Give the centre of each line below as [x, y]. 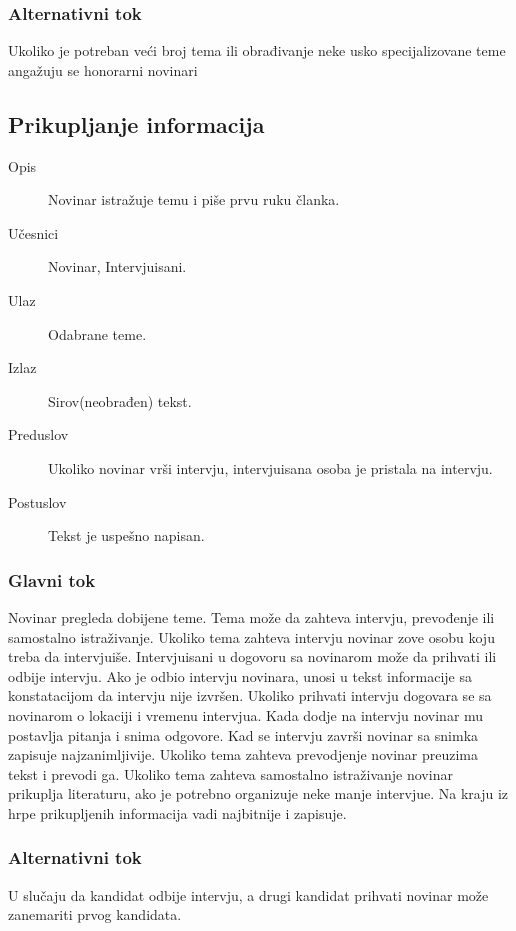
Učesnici [33, 232]
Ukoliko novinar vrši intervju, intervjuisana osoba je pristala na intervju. [270, 467]
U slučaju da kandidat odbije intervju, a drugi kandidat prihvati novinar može [248, 894]
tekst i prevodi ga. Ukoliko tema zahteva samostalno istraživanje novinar [230, 773]
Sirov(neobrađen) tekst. [120, 400]
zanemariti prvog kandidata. [95, 914]
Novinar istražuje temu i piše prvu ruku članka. [194, 199]
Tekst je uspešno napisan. [126, 535]
